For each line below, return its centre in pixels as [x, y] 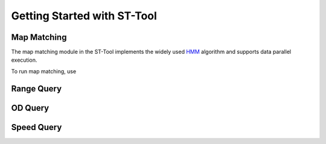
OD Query [30, 108]
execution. [24, 60]
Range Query [37, 89]
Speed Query [37, 127]
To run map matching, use [44, 71]
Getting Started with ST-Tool [84, 16]
